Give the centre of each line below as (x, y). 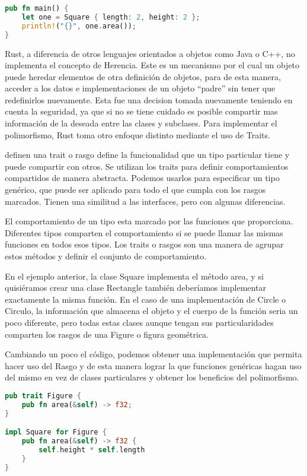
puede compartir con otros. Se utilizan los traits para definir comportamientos (147, 166)
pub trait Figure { (43, 396)
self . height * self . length (92, 450)
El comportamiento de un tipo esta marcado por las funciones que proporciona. (149, 221)
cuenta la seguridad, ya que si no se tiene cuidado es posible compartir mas (141, 111)
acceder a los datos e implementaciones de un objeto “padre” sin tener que (140, 88)
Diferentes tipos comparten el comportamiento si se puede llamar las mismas (144, 232)
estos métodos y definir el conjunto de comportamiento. (106, 256)
